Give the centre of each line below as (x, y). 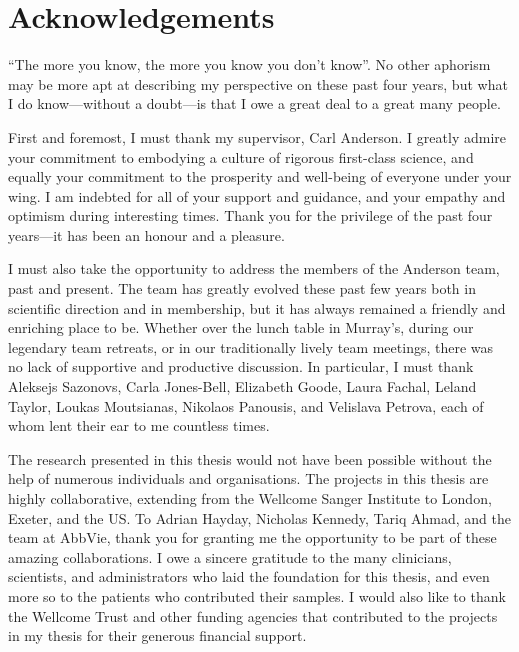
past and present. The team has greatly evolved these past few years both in (242, 288)
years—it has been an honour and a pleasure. (146, 234)
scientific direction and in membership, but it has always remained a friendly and (257, 307)
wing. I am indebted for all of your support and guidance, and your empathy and (257, 195)
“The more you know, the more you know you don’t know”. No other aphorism (249, 64)
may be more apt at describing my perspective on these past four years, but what (258, 83)
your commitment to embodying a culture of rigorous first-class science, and (241, 156)
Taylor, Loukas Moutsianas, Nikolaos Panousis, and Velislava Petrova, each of (246, 405)
